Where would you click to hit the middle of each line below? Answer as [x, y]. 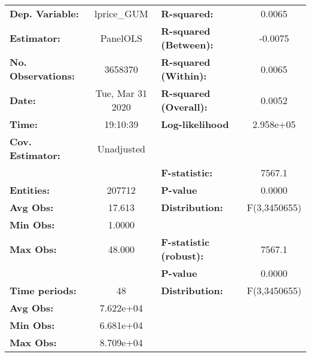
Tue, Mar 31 [121, 93]
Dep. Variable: [44, 13]
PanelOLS [121, 38]
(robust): [182, 256]
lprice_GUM [121, 13]
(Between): [187, 45]
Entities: [30, 190]
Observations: [42, 76]
